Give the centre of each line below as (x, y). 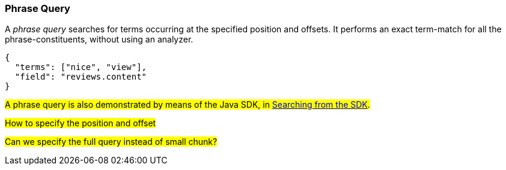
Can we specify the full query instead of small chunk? (111, 142)
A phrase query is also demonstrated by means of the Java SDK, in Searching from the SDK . (187, 105)
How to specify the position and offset (81, 123)
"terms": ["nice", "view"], (81, 67)
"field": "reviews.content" (81, 77)
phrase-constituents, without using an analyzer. (99, 40)
